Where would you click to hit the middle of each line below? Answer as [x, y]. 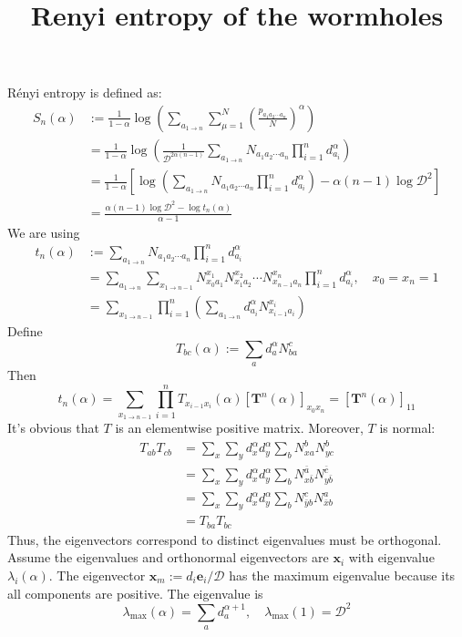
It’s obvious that [53, 428]
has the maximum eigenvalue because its [342, 575]
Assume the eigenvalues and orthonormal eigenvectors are [168, 557]
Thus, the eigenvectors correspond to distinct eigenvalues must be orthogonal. [225, 539]
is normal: [407, 428]
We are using [44, 232]
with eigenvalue [391, 557]
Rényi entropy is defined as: [85, 92]
